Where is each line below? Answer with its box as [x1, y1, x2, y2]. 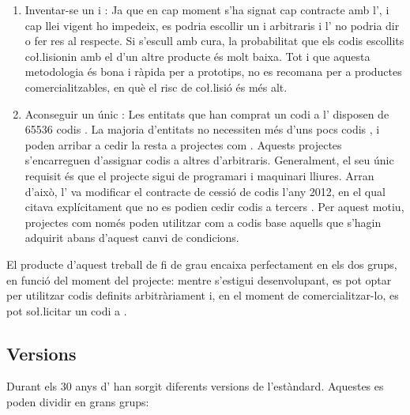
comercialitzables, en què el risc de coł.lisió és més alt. [24, 78, 288, 95]
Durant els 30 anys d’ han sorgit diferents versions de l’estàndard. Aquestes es [6, 378, 384, 394]
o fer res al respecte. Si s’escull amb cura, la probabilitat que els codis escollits [24, 32, 404, 49]
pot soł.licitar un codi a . [6, 302, 127, 319]
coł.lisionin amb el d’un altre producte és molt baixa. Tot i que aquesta [24, 47, 371, 64]
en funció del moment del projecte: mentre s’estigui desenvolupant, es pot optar [6, 271, 392, 288]
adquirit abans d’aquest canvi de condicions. [24, 229, 239, 246]
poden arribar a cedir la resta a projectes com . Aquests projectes [24, 136, 342, 153]
